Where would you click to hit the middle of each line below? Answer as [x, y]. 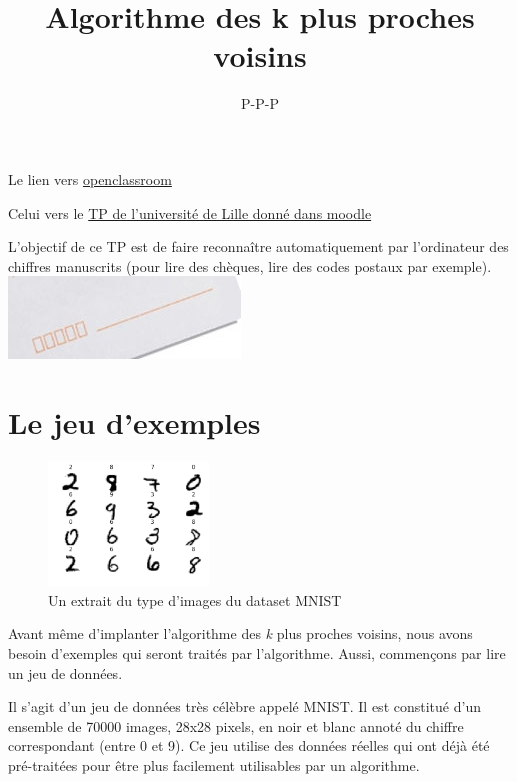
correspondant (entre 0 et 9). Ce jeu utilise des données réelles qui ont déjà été [249, 745]
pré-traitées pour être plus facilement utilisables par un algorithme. [214, 764]
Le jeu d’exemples [134, 422]
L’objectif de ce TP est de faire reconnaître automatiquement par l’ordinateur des [258, 246]
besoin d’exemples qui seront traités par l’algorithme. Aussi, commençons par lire [257, 652]
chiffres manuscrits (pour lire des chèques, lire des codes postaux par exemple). [250, 265]
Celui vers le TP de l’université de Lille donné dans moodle [190, 212]
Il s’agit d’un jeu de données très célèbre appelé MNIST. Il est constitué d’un [244, 706]
